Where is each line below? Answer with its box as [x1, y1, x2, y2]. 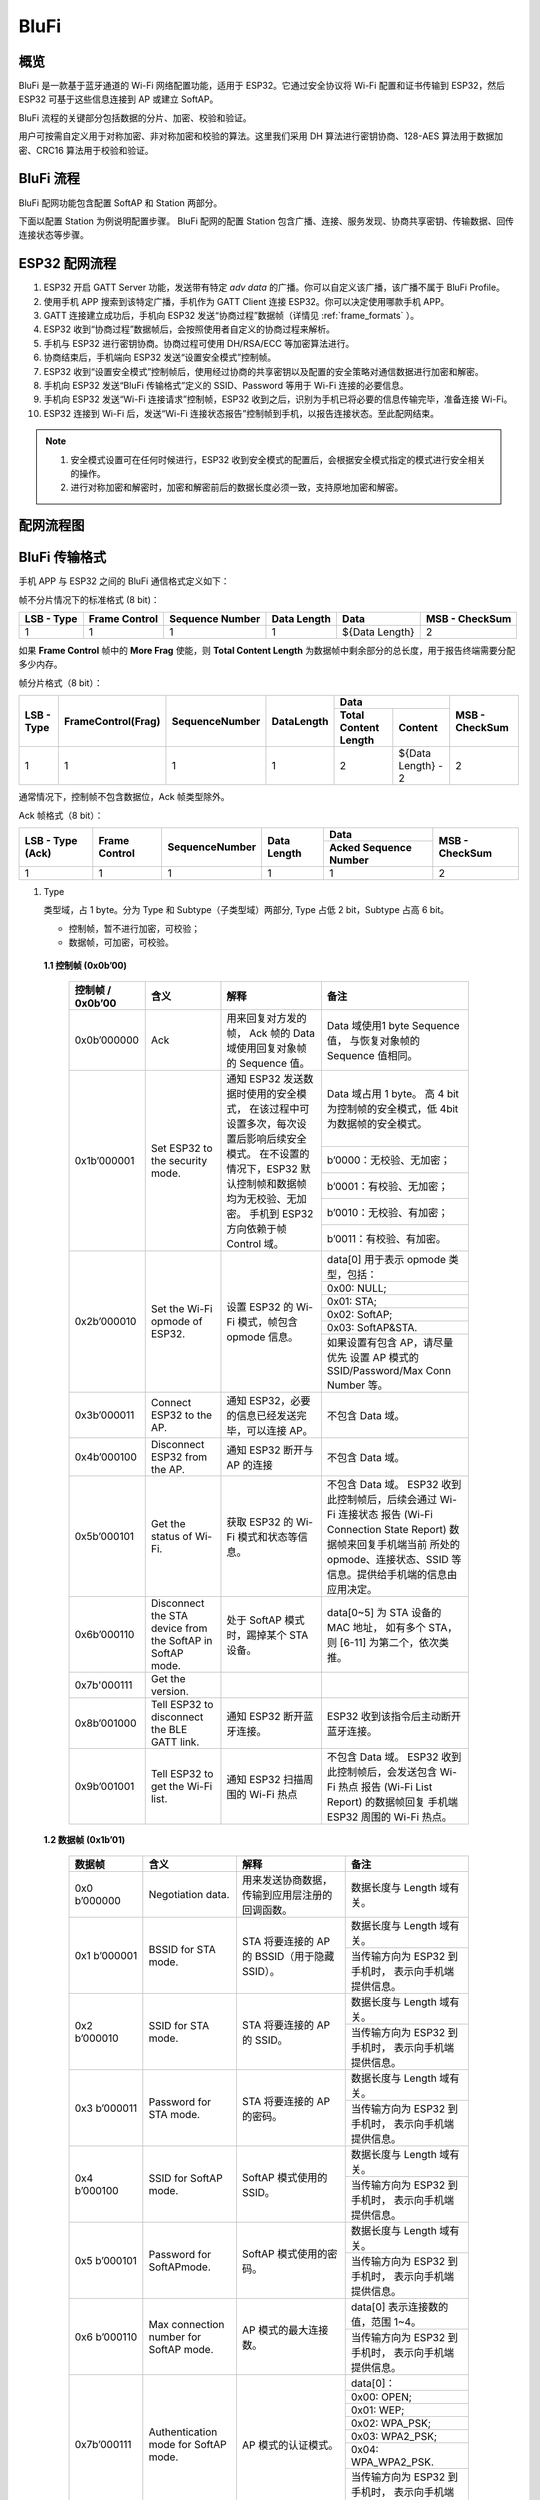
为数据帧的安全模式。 [326, 1117, 428, 1131]
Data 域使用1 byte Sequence [326, 1018, 460, 1032]
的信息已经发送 [226, 1408, 297, 1422]
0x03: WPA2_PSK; [350, 2430, 438, 2444]
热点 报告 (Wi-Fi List [338, 1780, 433, 1794]
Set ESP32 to [150, 1141, 213, 1155]
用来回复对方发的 [226, 1011, 307, 1025]
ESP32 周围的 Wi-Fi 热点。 [326, 1810, 452, 1824]
